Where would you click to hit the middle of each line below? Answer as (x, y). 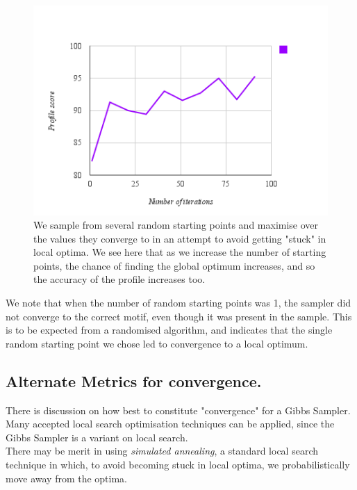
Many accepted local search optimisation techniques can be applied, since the (170, 424)
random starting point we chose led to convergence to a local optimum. (157, 343)
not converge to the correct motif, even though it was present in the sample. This (179, 316)
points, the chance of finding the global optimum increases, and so (174, 265)
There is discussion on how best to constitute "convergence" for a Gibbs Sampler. (178, 410)
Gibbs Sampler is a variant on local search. (97, 437)
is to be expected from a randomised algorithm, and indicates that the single (169, 330)
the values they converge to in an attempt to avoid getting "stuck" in (180, 238)
